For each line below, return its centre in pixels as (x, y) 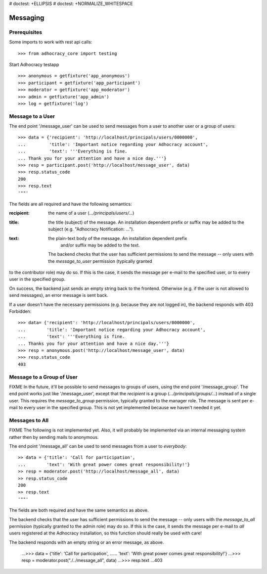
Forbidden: (20, 311)
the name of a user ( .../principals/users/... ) (91, 213)
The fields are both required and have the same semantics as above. (79, 510)
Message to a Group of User (43, 377)
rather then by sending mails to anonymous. (54, 437)
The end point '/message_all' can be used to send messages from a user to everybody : (98, 446)
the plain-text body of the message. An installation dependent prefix (118, 238)
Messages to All (29, 420)
